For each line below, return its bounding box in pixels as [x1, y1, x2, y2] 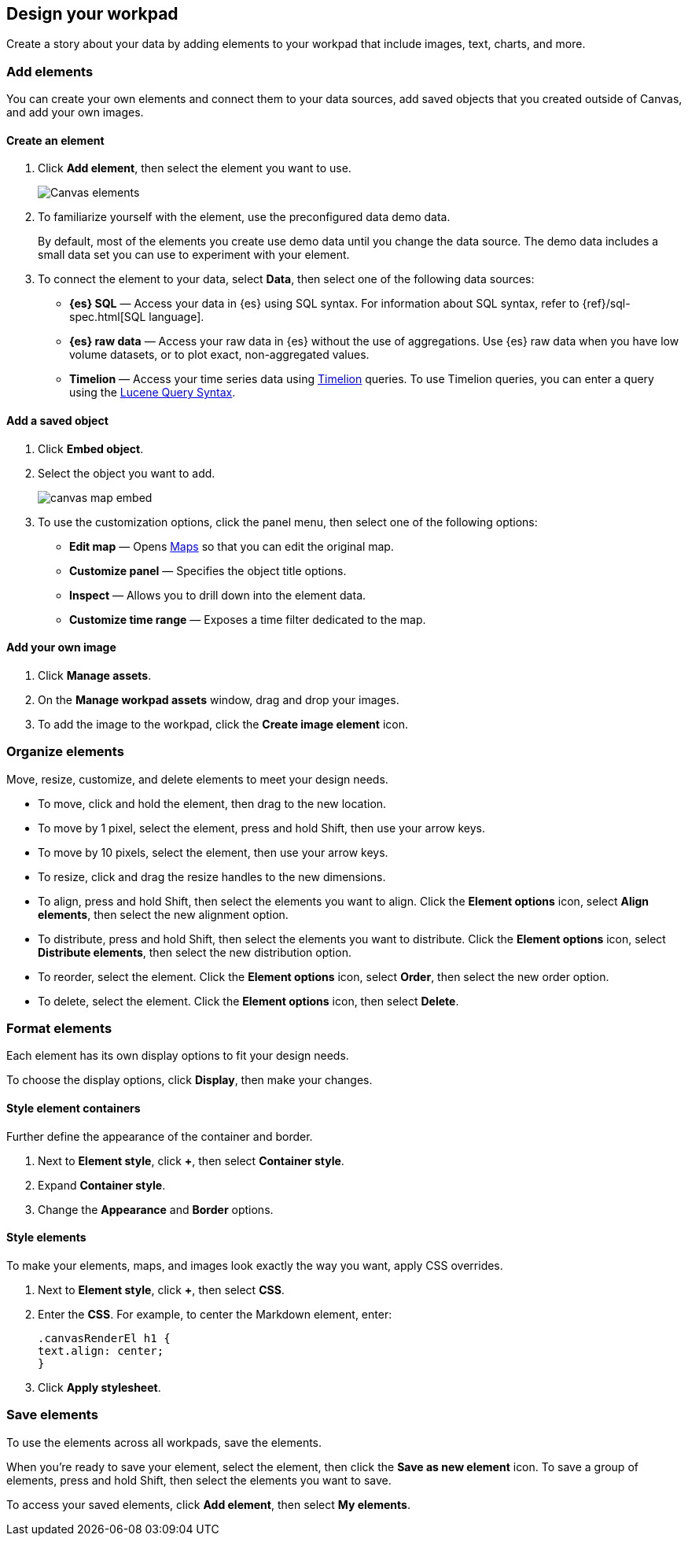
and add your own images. [6, 105, 144, 120]
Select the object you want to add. [38, 466, 215, 480]
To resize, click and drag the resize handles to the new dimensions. [38, 869, 386, 884]
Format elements [6, 1020, 112, 1036]
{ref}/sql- [582, 297, 631, 311]
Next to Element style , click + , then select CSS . [38, 1282, 285, 1297]
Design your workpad [6, 4, 178, 24]
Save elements [6, 1407, 98, 1423]
